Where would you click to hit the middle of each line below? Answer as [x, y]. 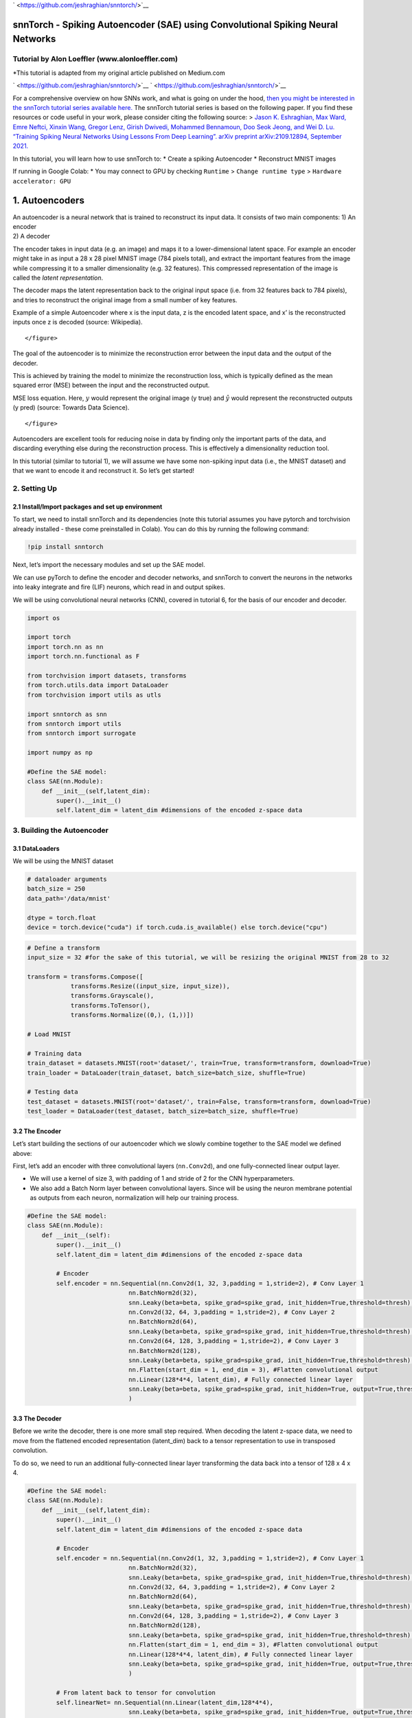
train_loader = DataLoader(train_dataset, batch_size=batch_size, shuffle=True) [167, 1073]
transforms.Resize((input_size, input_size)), [150, 986]
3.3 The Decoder [37, 1418]
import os [44, 618]
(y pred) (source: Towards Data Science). [71, 408]
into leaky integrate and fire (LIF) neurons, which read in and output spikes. [119, 587]
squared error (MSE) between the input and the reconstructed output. [111, 386]
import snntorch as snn [67, 714]
